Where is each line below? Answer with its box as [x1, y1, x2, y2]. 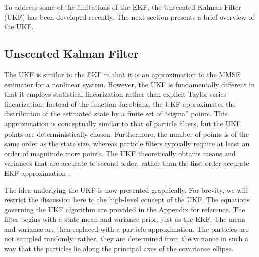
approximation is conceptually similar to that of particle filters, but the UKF [4, 118, 241, 128]
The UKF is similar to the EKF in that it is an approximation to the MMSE [4, 69, 241, 79]
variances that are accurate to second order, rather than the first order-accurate [4, 158, 249, 168]
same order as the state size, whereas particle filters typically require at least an [4, 138, 250, 149]
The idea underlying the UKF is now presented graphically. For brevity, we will [4, 184, 248, 195]
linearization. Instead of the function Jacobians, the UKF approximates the [4, 98, 236, 109]
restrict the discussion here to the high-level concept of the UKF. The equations [4, 194, 250, 205]
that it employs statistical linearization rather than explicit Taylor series [4, 89, 227, 99]
